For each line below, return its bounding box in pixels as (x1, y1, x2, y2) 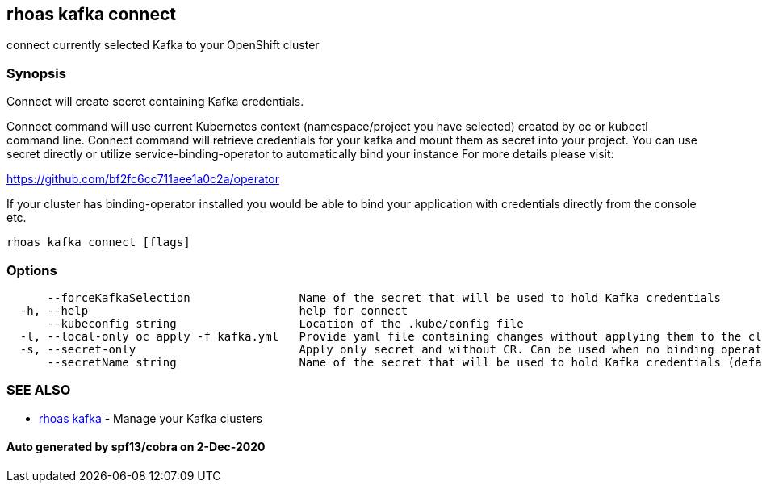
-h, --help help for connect (19, 303, 408, 317)
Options (6, 261, 57, 278)
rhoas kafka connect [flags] (6, 236, 190, 249)
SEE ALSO (6, 382, 71, 399)
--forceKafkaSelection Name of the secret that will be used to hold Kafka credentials (47, 290, 722, 304)
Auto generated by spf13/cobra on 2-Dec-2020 (6, 440, 266, 454)
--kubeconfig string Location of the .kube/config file (47, 316, 524, 330)
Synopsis (6, 65, 66, 81)
